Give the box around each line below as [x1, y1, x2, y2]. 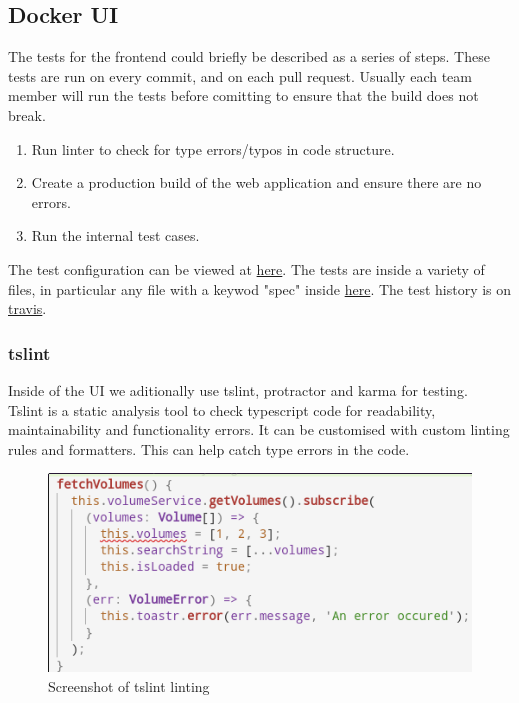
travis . [8, 298, 47, 319]
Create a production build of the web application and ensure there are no [31, 172, 482, 193]
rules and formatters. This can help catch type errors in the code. [8, 438, 410, 459]
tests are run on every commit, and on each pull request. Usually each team [8, 65, 472, 86]
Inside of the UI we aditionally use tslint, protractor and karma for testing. [8, 379, 468, 400]
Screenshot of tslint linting [48, 675, 210, 696]
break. [8, 104, 46, 125]
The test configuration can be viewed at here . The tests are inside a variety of [8, 258, 485, 279]
